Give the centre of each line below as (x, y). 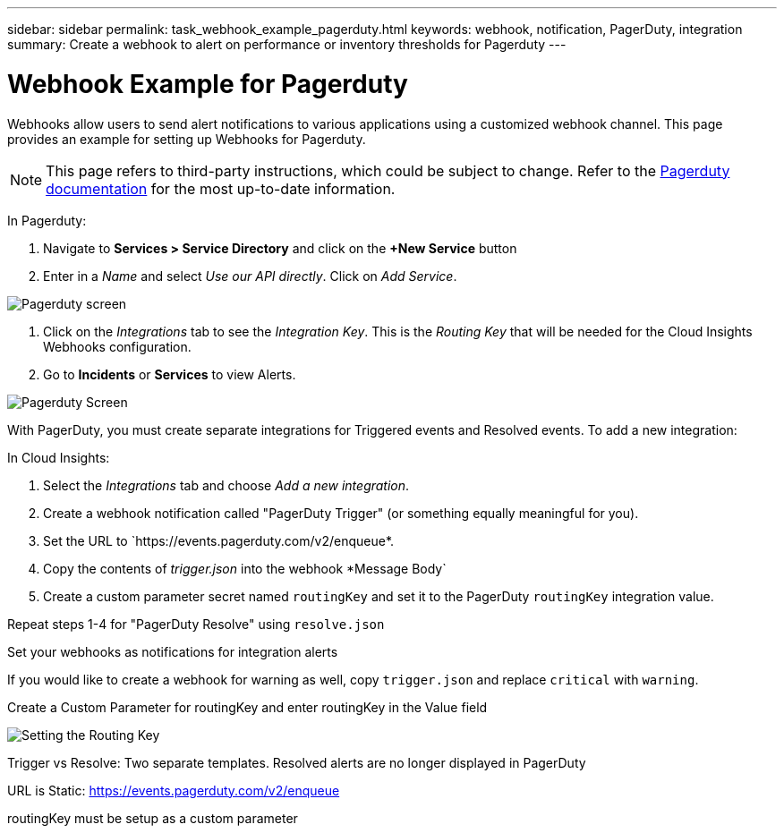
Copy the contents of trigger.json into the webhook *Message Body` (245, 568)
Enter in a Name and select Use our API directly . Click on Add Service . (250, 276)
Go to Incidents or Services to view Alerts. (170, 374)
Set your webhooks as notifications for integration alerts (173, 651)
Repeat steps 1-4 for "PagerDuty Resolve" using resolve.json (196, 624)
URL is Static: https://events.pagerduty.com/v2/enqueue (174, 790)
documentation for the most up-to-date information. (221, 188)
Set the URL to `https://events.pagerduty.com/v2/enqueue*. (219, 540)
